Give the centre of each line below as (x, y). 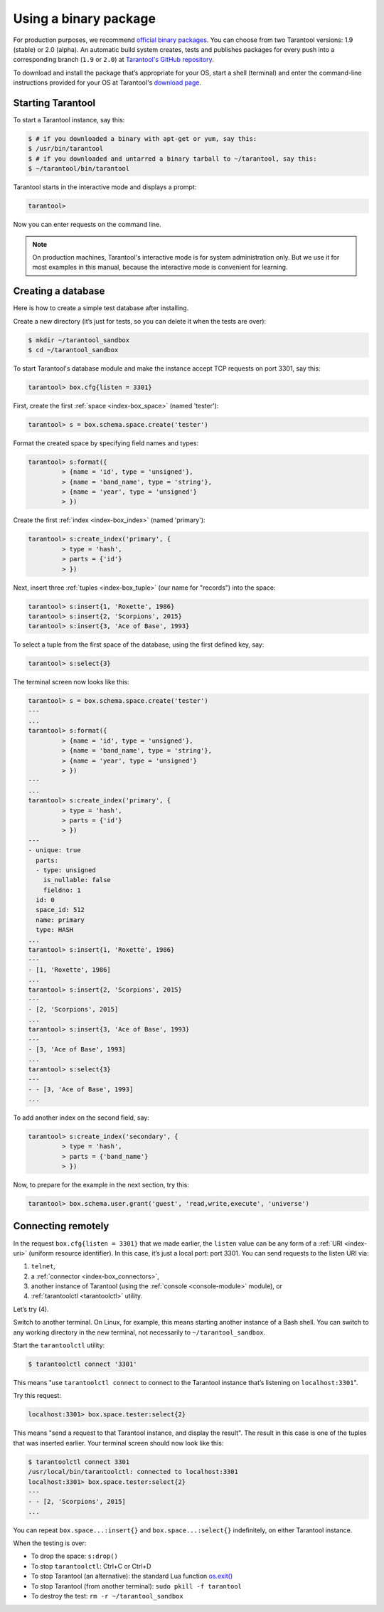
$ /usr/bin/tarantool (66, 149)
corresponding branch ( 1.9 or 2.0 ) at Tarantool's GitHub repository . (113, 60)
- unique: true (54, 850)
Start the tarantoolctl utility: (59, 1345)
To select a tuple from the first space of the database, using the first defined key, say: (139, 645)
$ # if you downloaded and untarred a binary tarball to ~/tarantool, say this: (172, 159)
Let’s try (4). (31, 1309)
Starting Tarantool (54, 103)
